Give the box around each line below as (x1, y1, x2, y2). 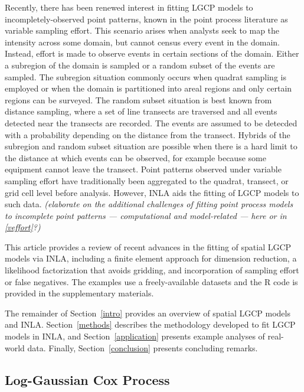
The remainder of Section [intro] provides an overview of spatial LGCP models (5, 306, 290, 319)
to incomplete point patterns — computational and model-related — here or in (5, 209, 287, 221)
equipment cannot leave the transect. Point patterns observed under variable (5, 163, 282, 175)
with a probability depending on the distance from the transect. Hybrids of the (5, 128, 290, 141)
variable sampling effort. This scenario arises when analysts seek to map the (5, 24, 280, 37)
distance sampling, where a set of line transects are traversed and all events (5, 105, 277, 117)
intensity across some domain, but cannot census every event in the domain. (5, 35, 280, 48)
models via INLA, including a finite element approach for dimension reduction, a (5, 252, 297, 264)
